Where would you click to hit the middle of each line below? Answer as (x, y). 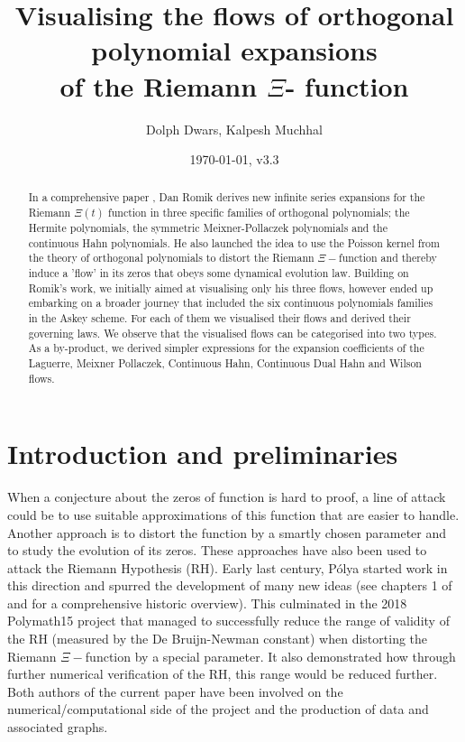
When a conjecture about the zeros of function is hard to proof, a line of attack (227, 497)
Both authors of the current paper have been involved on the (175, 691)
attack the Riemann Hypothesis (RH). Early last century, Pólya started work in (228, 567)
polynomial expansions (234, 50)
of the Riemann (159, 85)
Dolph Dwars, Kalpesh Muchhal (234, 129)
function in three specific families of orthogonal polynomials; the (259, 213)
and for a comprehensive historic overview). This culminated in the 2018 (207, 603)
